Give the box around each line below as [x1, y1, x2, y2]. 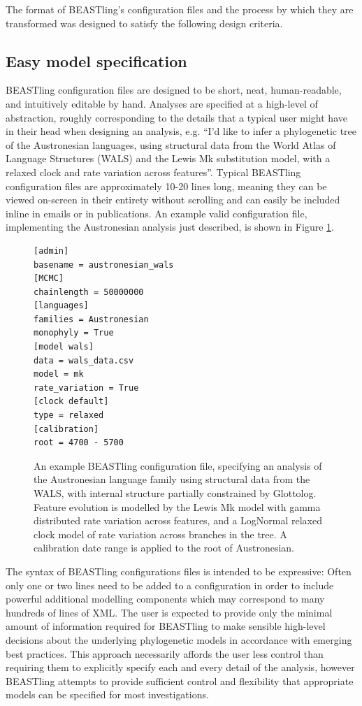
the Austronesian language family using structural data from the [34, 472, 310, 487]
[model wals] [34, 342, 94, 352]
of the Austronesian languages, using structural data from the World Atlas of [6, 137, 336, 152]
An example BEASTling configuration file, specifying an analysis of [34, 458, 322, 473]
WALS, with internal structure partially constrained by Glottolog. [34, 486, 317, 500]
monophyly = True [34, 328, 114, 338]
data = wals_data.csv [34, 355, 134, 366]
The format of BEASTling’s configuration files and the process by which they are [6, 2, 354, 16]
